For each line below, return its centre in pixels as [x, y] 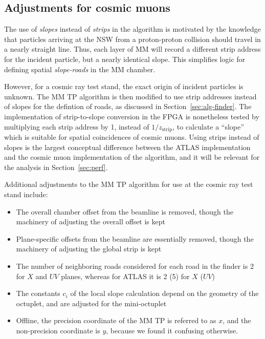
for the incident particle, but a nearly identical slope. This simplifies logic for [125, 59]
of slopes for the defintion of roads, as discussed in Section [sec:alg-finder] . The [128, 106]
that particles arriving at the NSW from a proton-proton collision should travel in [132, 39]
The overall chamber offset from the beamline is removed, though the [125, 211]
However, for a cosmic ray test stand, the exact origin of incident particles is [124, 86]
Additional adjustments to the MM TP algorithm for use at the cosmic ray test [129, 184]
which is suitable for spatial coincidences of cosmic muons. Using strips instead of [132, 137]
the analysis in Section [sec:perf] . [56, 167]
